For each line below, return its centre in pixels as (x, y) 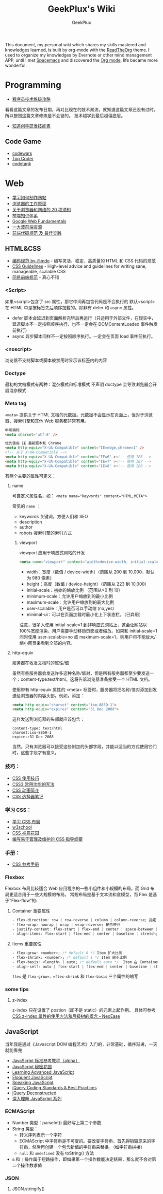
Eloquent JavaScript (32, 1077)
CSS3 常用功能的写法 (33, 784)
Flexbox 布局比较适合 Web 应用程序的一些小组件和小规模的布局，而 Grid (77, 888)
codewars (22, 153)
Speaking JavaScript (33, 1082)
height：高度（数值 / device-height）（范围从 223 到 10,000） (88, 584)
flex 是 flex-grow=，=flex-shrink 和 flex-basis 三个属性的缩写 (75, 976)
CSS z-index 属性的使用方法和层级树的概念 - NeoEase (66, 1016)
